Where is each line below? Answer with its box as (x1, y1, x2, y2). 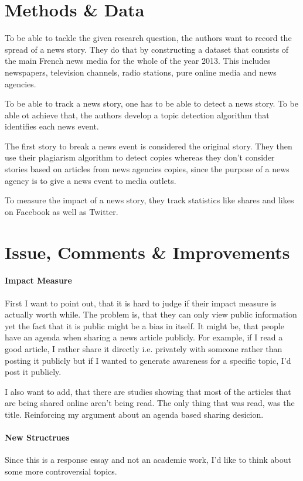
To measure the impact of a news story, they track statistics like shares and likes (5, 194, 294, 206)
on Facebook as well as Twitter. (5, 205, 118, 217)
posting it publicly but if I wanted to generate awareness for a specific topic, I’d (5, 354, 291, 366)
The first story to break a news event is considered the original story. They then (5, 139, 292, 152)
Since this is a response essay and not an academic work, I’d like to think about (5, 453, 291, 466)
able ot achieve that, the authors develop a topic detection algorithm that (5, 108, 270, 121)
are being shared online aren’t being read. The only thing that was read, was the (5, 397, 295, 409)
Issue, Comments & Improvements (5, 240, 290, 264)
